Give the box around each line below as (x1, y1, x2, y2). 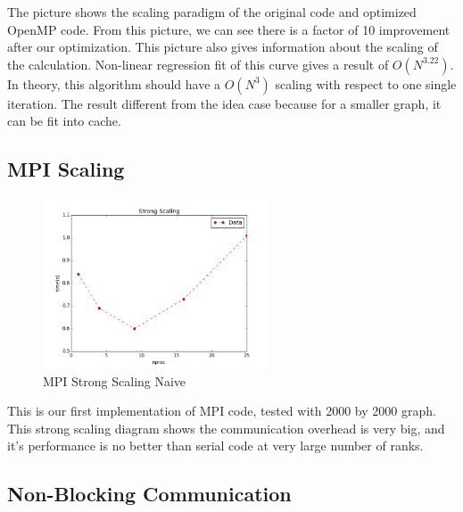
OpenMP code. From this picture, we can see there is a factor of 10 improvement (7, 20, 451, 38)
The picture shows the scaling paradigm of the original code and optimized (7, 3, 417, 21)
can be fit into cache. (7, 111, 121, 130)
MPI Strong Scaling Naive (43, 371, 186, 390)
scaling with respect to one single (275, 74, 457, 93)
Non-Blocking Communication (7, 480, 292, 508)
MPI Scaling (7, 155, 125, 183)
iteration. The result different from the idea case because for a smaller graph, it (7, 94, 442, 112)
